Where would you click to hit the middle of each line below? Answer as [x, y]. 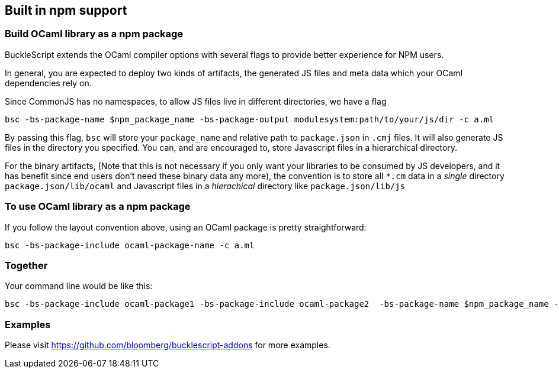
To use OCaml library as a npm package [98, 207]
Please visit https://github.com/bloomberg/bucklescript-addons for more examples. [168, 345]
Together [26, 265]
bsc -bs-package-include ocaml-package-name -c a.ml [130, 245]
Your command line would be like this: [79, 286]
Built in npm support [66, 10]
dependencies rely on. [48, 83]
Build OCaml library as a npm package [94, 34]
